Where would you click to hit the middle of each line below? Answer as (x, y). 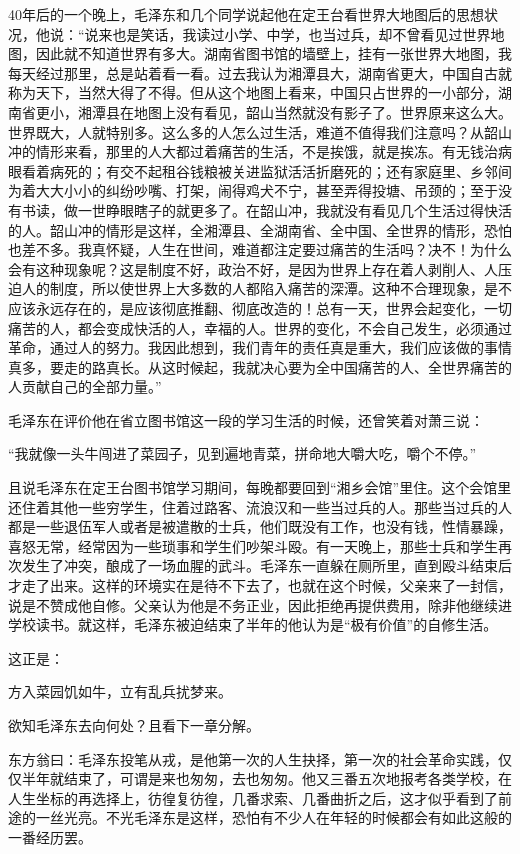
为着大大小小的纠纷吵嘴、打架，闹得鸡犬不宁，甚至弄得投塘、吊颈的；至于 (253, 190)
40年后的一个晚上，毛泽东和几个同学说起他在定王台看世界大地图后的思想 (246, 14)
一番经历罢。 (50, 836)
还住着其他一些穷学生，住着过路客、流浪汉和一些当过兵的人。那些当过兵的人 (260, 506)
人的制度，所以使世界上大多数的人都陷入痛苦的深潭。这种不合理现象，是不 (266, 288)
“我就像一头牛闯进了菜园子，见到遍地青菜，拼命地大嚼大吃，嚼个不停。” (242, 453)
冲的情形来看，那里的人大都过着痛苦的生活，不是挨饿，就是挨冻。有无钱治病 (260, 151)
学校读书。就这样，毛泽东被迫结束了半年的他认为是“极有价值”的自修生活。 (253, 624)
